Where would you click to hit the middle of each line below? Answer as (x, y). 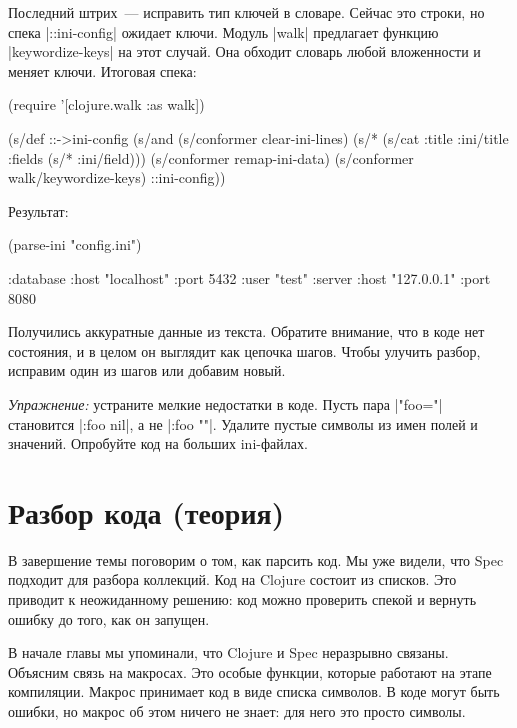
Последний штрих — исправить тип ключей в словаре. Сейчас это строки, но (246, 12)
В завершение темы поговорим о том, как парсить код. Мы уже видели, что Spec (256, 559)
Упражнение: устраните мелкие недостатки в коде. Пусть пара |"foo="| (225, 403)
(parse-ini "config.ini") (75, 244)
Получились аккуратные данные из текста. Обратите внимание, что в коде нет (246, 331)
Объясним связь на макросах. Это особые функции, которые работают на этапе (250, 671)
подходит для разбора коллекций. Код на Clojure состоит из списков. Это (232, 579)
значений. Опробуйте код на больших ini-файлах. (158, 443)
